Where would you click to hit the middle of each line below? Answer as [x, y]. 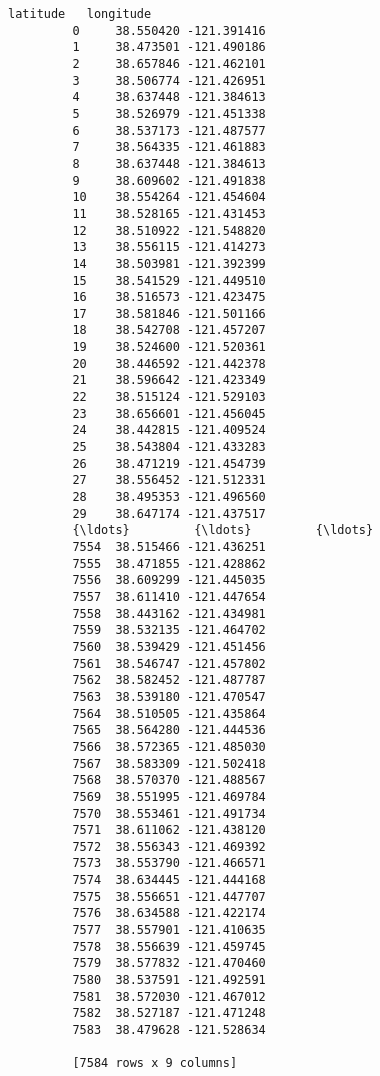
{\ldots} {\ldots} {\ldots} [223, 530]
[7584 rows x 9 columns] [155, 1063]
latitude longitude [80, 14]
